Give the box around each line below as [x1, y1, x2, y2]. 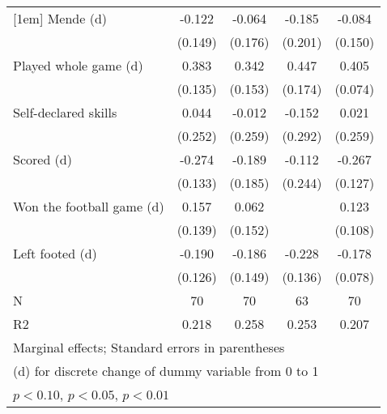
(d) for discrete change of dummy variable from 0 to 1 [13, 361, 319, 380]
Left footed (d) [13, 244, 97, 262]
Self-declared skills [13, 103, 117, 122]
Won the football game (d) [13, 197, 164, 216]
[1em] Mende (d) [13, 9, 108, 28]
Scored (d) [13, 150, 72, 169]
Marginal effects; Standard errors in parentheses [13, 338, 285, 356]
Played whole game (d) [13, 56, 143, 75]
